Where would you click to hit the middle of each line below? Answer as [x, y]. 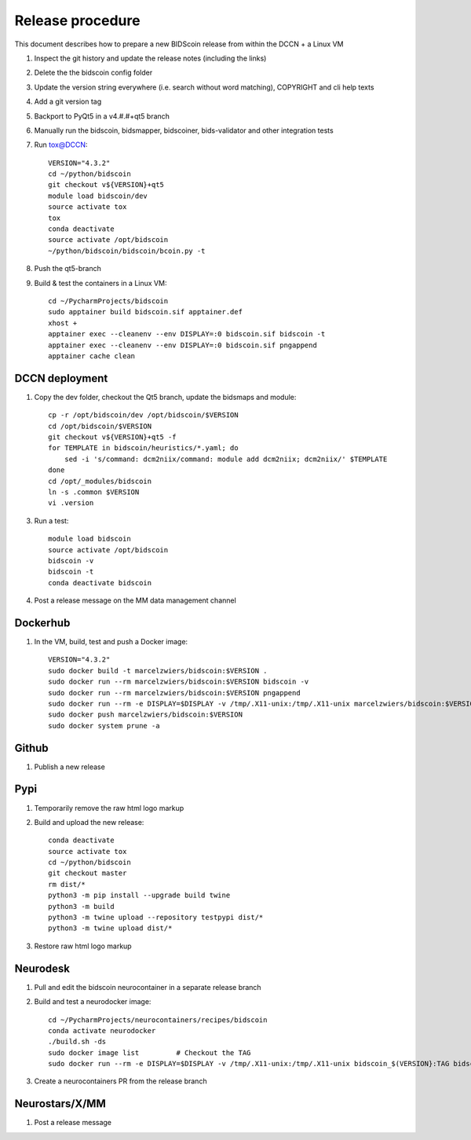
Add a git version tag [68, 101]
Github [31, 748]
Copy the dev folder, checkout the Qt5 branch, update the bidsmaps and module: [165, 397]
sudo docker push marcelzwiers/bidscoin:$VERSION [146, 715]
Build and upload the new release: [89, 822]
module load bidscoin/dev [98, 196]
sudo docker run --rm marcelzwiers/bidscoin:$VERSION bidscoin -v [179, 682]
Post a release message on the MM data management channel [135, 600]
